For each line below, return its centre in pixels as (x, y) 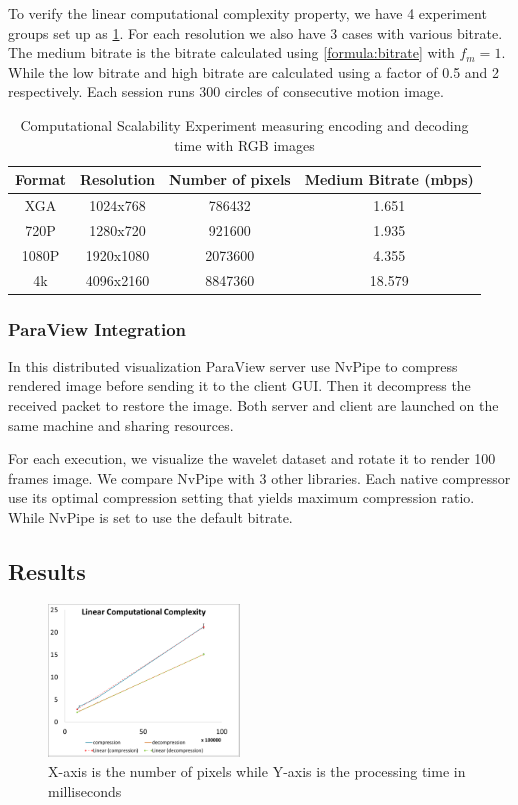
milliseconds (85, 790)
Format (40, 179)
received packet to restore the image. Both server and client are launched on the (253, 405)
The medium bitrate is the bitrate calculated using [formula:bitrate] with (231, 52)
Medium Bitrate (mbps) (389, 179)
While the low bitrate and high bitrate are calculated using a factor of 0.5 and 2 (254, 71)
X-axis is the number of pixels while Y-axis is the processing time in (257, 770)
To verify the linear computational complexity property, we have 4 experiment (247, 13)
